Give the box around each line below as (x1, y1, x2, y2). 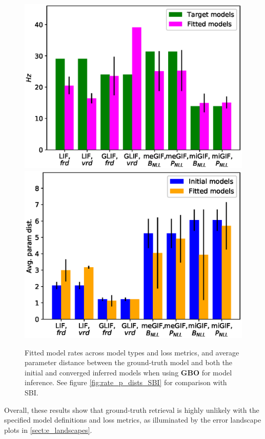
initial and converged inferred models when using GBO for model (25, 367, 232, 377)
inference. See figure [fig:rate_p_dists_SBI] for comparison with (25, 377, 227, 388)
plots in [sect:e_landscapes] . (4, 424, 92, 435)
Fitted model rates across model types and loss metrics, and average (25, 347, 239, 357)
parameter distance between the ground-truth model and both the (25, 357, 233, 368)
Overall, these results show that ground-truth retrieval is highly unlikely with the (4, 404, 259, 415)
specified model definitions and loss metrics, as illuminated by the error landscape (4, 414, 261, 425)
